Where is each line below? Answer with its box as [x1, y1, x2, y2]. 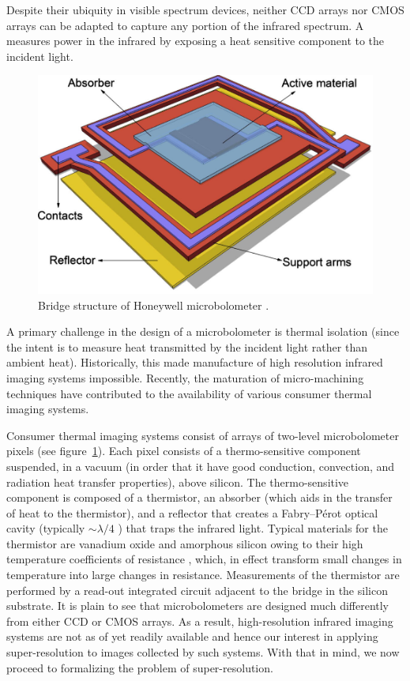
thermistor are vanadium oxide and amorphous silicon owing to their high [6, 535, 363, 551]
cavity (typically [6, 520, 85, 536]
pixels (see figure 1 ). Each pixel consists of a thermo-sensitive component [6, 442, 361, 459]
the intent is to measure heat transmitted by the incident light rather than [6, 338, 367, 355]
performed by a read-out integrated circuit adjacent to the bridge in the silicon [6, 581, 388, 598]
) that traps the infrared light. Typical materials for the [118, 520, 388, 536]
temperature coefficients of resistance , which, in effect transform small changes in [6, 551, 402, 567]
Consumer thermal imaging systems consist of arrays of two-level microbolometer [6, 427, 399, 443]
